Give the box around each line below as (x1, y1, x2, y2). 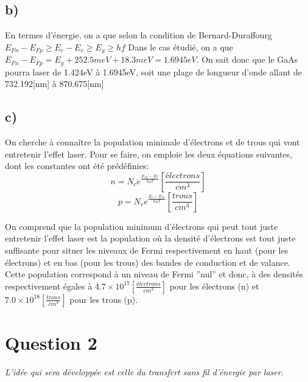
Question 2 (5, 330, 97, 355)
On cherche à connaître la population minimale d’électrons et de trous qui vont (5, 136, 300, 148)
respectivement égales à (5, 279, 93, 292)
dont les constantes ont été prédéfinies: (5, 159, 149, 172)
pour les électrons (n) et (169, 279, 259, 292)
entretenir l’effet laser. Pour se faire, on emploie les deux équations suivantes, (5, 147, 293, 160)
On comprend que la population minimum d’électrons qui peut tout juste (5, 220, 278, 232)
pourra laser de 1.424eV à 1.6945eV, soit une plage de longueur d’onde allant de (5, 65, 302, 78)
